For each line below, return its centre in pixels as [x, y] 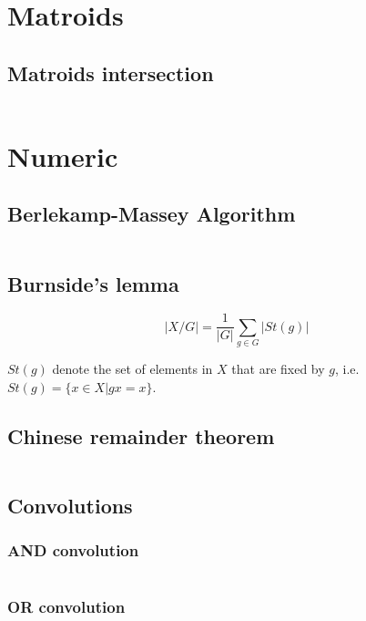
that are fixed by [278, 369]
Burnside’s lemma [93, 283]
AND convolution [73, 550]
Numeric [63, 155]
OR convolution [66, 607]
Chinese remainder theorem [141, 435]
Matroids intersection [111, 72]
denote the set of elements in [132, 369]
